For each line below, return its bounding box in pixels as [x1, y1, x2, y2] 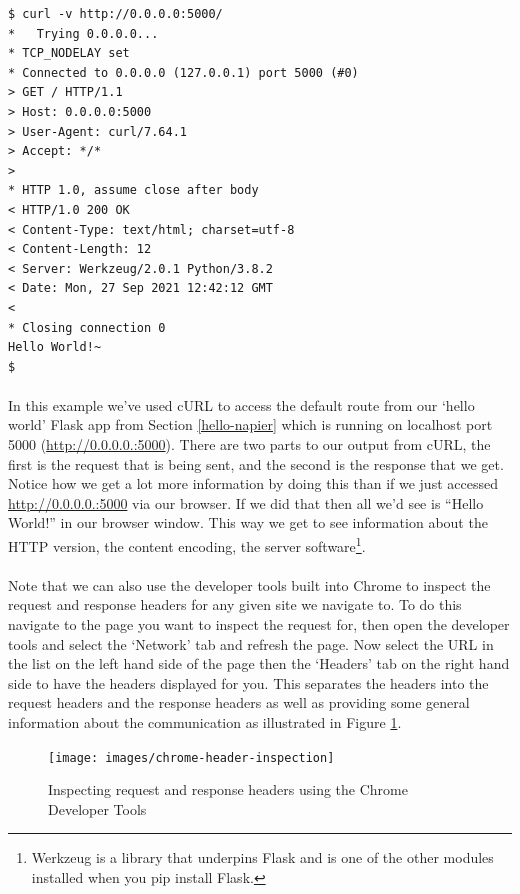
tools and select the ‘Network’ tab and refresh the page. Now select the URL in [8, 633, 494, 654]
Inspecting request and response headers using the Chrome [48, 779, 408, 800]
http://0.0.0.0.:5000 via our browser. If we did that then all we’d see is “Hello [8, 492, 484, 513]
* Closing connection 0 [8, 320, 166, 335]
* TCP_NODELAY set [8, 46, 130, 61]
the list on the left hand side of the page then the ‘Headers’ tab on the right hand [8, 653, 510, 674]
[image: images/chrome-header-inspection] [48, 750, 335, 765]
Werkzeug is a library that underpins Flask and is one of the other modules [31, 847, 494, 868]
